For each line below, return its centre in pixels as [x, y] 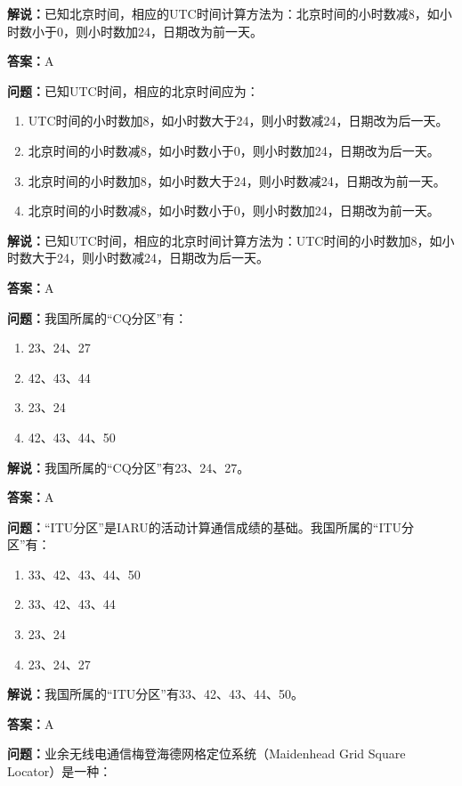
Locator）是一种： [60, 771]
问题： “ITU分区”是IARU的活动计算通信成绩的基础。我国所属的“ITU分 [211, 527]
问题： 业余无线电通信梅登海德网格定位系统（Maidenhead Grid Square [207, 754]
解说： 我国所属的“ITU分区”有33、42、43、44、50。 [155, 694]
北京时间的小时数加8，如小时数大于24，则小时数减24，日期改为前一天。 [237, 180]
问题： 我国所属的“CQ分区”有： [97, 317]
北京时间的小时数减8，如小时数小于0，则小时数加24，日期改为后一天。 [234, 150]
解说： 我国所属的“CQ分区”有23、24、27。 [129, 467]
